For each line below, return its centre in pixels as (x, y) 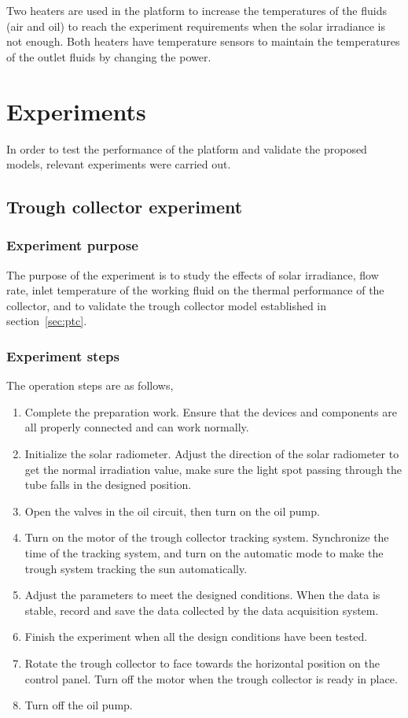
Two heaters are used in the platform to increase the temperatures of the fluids (197, 10)
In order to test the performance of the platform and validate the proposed (187, 148)
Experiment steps (63, 355)
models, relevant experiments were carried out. (119, 164)
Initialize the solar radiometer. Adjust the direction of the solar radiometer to (212, 454)
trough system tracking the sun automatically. (136, 568)
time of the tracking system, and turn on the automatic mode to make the (204, 553)
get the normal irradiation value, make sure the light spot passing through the (213, 469)
